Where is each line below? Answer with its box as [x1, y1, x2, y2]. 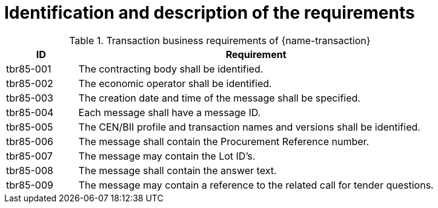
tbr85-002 [6, 77, 53, 89]
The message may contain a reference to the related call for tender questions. [78, 178, 434, 191]
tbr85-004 [6, 106, 54, 119]
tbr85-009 [6, 178, 53, 191]
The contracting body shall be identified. [78, 62, 264, 75]
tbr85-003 [6, 91, 53, 104]
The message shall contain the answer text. [78, 164, 277, 177]
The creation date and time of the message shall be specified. [78, 91, 360, 104]
